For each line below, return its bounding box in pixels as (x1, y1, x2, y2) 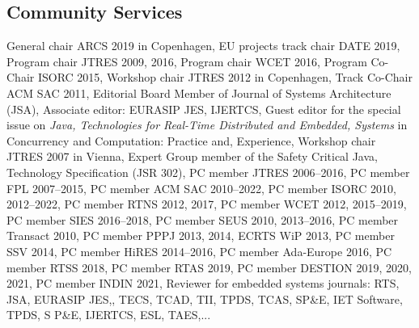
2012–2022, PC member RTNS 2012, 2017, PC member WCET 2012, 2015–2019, (6, 196, 407, 212)
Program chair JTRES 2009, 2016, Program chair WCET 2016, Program (6, 53, 367, 69)
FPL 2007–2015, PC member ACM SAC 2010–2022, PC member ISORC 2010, (6, 179, 396, 196)
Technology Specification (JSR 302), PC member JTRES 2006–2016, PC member (6, 163, 410, 180)
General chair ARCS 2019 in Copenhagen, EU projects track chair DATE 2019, (6, 37, 400, 54)
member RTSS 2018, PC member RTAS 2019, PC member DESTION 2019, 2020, (6, 259, 412, 275)
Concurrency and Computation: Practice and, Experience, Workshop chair (6, 132, 376, 149)
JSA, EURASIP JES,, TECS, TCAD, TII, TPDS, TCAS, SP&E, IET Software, (6, 290, 403, 307)
